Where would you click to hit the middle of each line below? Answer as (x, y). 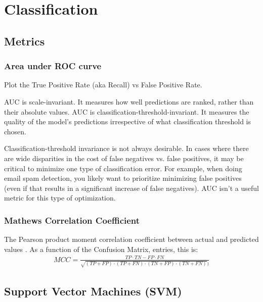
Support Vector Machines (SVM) (93, 291)
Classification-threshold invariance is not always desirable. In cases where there (126, 148)
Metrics (25, 41)
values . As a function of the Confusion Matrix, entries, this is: (101, 249)
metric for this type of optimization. (60, 198)
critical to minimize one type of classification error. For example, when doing (123, 168)
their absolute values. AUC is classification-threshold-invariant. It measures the (127, 111)
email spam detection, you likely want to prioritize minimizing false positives (123, 178)
